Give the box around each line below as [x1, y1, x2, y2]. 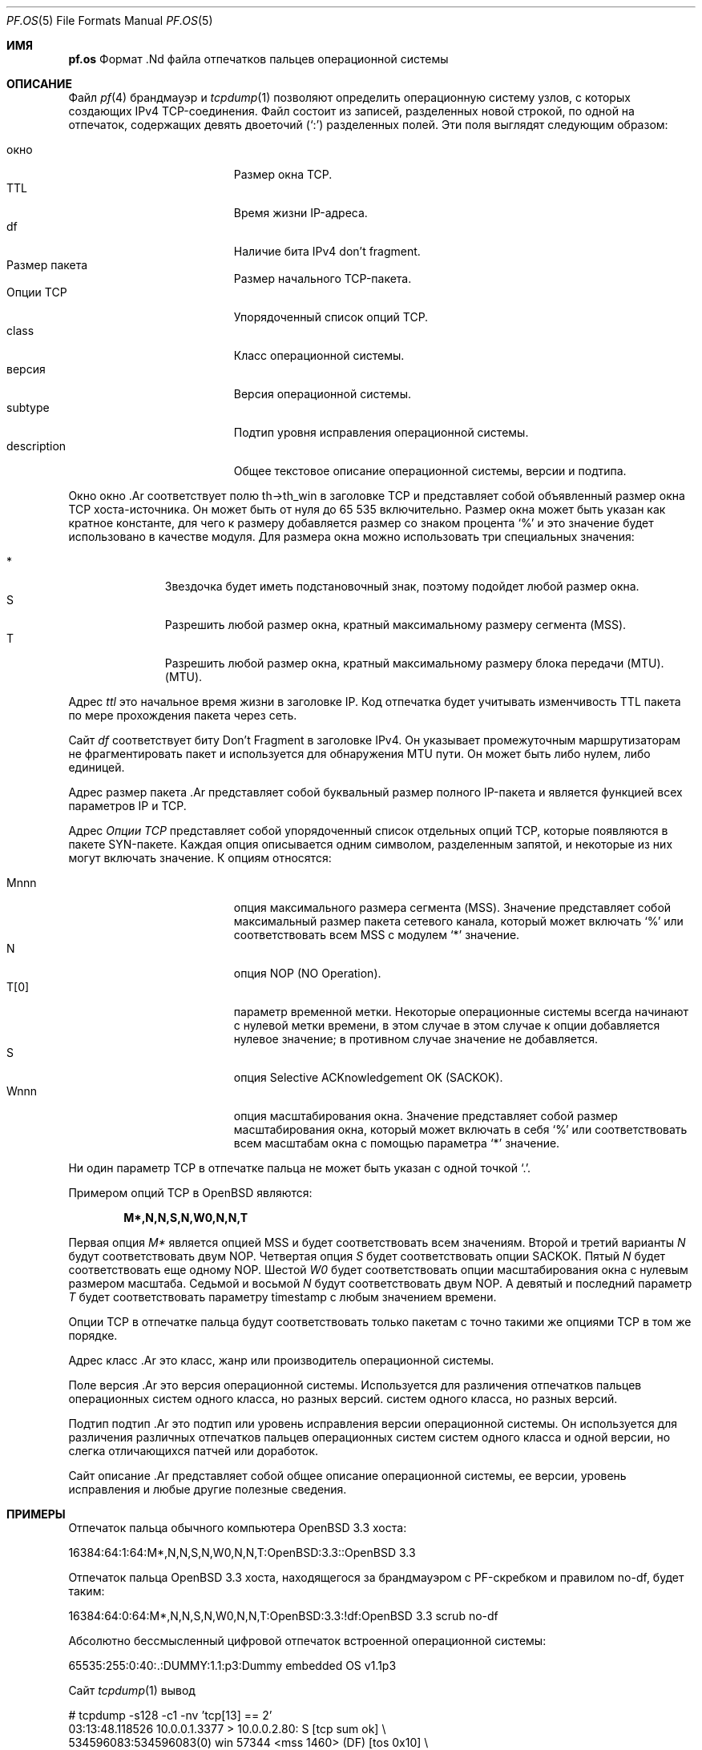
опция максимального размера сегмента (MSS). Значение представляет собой [233, 901, 672, 914]
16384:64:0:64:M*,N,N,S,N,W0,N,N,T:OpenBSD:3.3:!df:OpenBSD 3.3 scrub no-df [68, 1609, 498, 1623]
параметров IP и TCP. [68, 799, 187, 812]
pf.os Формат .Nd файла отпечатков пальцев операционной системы [68, 52, 449, 66]
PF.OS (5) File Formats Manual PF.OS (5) [6, 14, 213, 27]
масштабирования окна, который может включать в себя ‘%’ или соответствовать [233, 1123, 688, 1136]
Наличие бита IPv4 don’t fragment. [233, 244, 421, 258]
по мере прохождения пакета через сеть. [68, 708, 297, 722]
